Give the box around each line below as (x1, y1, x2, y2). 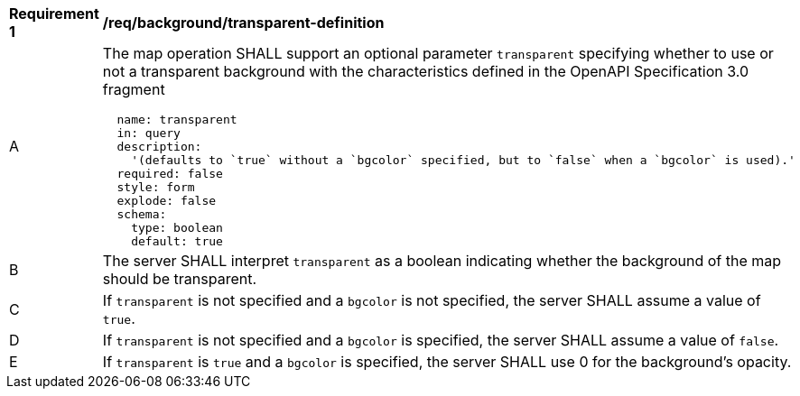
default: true (131, 235, 223, 248)
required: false (116, 167, 223, 180)
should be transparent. (102, 270, 257, 288)
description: (116, 140, 202, 153)
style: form (116, 180, 195, 194)
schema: (116, 207, 167, 221)
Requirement (9, 5, 99, 23)
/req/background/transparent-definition (102, 14, 385, 32)
